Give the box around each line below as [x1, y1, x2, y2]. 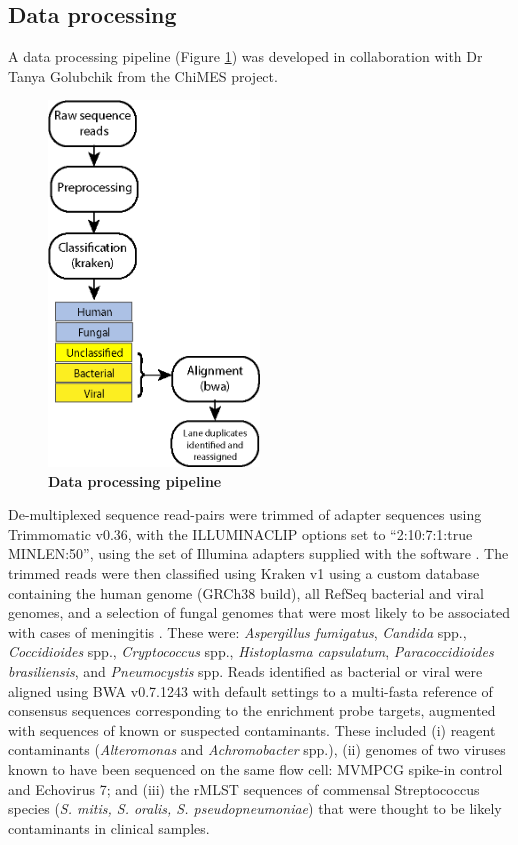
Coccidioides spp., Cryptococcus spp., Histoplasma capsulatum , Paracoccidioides [8, 641, 494, 662]
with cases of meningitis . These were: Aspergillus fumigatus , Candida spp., [8, 621, 467, 642]
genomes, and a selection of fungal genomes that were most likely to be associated [8, 602, 511, 623]
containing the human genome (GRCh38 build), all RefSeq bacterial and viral [8, 582, 484, 603]
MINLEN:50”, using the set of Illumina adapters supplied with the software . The [8, 543, 509, 564]
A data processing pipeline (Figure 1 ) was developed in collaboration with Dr [8, 46, 483, 67]
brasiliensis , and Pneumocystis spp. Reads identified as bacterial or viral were [8, 660, 483, 681]
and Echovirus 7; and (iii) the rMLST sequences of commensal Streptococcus [8, 778, 480, 799]
